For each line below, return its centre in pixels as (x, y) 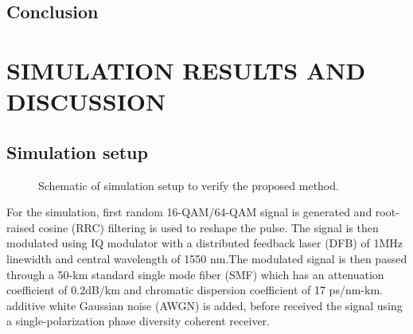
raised (21, 227)
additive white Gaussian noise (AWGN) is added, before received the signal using (205, 305)
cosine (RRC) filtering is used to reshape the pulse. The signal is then (208, 227)
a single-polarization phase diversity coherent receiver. (138, 321)
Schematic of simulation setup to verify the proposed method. (189, 185)
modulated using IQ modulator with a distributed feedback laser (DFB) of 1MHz (205, 243)
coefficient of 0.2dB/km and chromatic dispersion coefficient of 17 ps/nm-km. (195, 290)
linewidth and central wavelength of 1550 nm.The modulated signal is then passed (207, 258)
